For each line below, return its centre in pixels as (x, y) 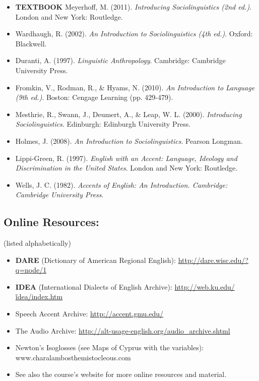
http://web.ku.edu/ (205, 286)
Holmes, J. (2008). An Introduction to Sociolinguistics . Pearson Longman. (129, 141)
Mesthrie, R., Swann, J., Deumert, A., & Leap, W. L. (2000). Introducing (128, 114)
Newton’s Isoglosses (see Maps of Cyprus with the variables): (110, 347)
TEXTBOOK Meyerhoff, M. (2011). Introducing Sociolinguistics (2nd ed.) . (134, 7)
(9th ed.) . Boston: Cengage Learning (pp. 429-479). (94, 97)
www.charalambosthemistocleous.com (73, 357)
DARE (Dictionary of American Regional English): (95, 260)
